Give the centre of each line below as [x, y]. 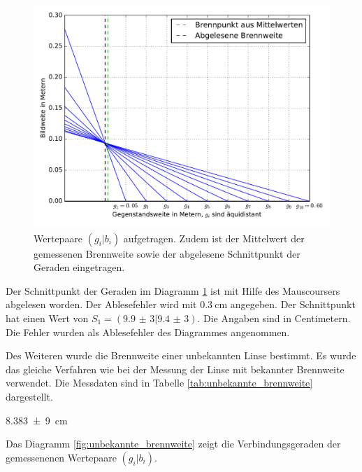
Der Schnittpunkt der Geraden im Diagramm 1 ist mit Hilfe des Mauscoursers [173, 290]
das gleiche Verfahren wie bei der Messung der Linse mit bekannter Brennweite [175, 369]
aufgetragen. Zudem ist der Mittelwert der [214, 238]
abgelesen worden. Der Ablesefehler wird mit [101, 304]
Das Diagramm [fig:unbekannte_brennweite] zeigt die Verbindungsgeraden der [173, 444]
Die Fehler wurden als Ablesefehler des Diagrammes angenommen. [148, 332]
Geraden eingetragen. [79, 267]
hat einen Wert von [47, 318]
